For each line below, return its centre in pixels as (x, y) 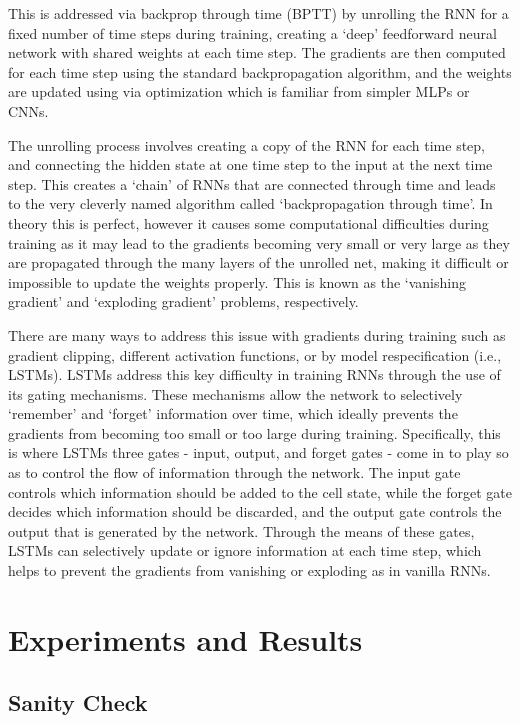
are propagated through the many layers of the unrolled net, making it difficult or (258, 262)
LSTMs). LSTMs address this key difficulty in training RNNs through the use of (254, 374)
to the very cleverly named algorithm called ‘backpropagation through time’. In (250, 203)
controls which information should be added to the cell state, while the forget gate (260, 491)
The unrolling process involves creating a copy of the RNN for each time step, (247, 144)
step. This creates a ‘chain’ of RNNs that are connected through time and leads (252, 183)
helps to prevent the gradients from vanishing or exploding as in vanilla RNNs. (249, 570)
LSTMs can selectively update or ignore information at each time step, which (245, 550)
